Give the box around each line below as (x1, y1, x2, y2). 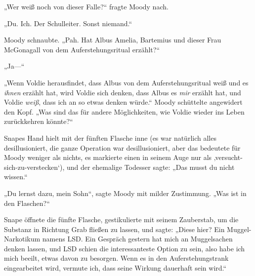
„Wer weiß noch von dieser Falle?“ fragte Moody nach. (4, 1, 169, 11)
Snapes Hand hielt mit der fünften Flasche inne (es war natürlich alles (4, 132, 216, 143)
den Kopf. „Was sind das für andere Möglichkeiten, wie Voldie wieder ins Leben (4, 106, 245, 117)
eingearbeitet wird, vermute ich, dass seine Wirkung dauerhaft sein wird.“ (4, 263, 227, 273)
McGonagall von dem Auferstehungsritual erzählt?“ (4, 44, 160, 54)
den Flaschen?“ (4, 197, 50, 208)
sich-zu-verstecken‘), (4, 161, 65, 172)
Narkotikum (4, 234, 41, 244)
